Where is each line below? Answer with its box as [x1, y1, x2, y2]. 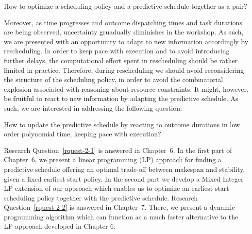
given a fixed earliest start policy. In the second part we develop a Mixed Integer [4, 173, 244, 184]
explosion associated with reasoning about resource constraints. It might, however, [4, 84, 249, 94]
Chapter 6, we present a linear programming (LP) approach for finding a [4, 154, 221, 165]
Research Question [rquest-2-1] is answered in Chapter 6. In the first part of [4, 145, 232, 155]
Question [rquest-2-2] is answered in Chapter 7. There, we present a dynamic [4, 202, 235, 212]
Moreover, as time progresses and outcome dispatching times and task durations [4, 17, 242, 27]
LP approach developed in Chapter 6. [4, 221, 116, 231]
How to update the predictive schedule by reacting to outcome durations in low [4, 119, 240, 129]
